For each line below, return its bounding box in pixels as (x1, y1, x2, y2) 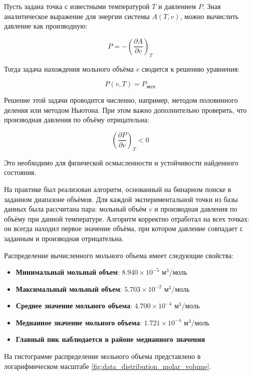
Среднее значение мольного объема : (16, 300, 132, 311)
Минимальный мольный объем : (16, 267, 120, 277)
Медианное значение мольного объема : (16, 317, 142, 327)
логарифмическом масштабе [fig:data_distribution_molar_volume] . (4, 360, 211, 371)
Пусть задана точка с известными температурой (4, 1, 150, 11)
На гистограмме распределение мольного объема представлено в (4, 351, 201, 361)
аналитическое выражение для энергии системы (4, 11, 150, 21)
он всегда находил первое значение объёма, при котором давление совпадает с (4, 223, 243, 234)
